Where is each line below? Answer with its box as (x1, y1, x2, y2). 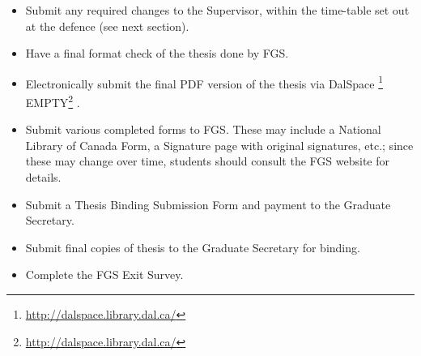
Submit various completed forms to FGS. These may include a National (25, 121, 381, 138)
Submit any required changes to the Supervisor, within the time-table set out (25, 2, 410, 18)
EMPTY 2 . (25, 92, 80, 110)
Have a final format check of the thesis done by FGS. (25, 45, 289, 62)
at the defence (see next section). (25, 17, 189, 34)
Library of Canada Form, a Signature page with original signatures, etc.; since (25, 136, 414, 153)
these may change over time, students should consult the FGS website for (25, 152, 389, 169)
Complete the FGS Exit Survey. (25, 266, 184, 283)
